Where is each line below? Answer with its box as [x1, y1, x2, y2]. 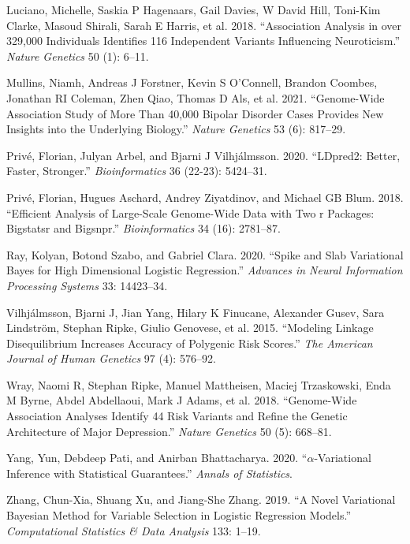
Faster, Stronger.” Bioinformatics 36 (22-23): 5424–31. [6, 162, 267, 179]
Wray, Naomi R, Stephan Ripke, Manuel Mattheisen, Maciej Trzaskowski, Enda [6, 376, 391, 393]
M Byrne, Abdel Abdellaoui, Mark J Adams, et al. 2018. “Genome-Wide [6, 392, 357, 408]
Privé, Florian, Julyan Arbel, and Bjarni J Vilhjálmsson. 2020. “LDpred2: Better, [6, 147, 401, 163]
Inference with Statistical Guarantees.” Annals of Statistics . [6, 464, 293, 481]
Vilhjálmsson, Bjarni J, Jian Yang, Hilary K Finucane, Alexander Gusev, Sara [6, 304, 385, 320]
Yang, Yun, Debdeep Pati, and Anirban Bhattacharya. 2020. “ [6, 449, 307, 466]
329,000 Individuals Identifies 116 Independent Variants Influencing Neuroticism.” [6, 32, 400, 49]
